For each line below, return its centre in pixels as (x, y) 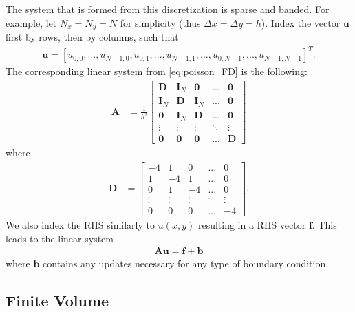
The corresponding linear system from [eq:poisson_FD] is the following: (157, 71)
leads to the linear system (60, 238)
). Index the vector (301, 22)
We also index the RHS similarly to (80, 225)
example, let (31, 22)
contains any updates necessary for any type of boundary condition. (186, 263)
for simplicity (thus (160, 22)
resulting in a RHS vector (252, 225)
